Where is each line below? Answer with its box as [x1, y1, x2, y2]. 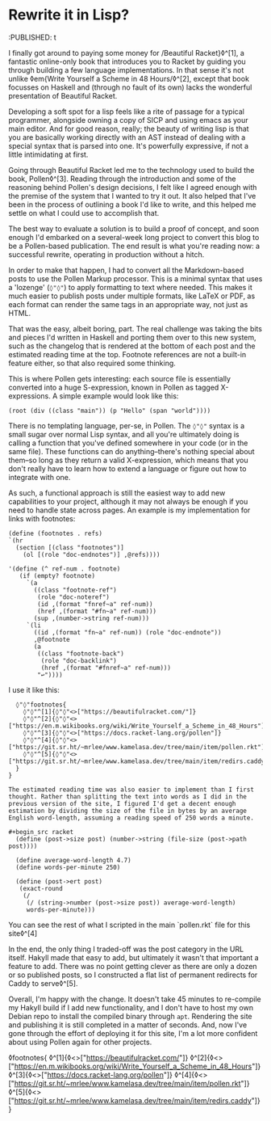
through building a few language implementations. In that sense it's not [8, 65, 244, 74]
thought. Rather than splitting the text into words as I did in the [8, 792, 248, 801]
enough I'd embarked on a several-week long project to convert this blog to [8, 232, 260, 242]
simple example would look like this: [59, 390, 179, 401]
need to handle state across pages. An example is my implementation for [8, 505, 251, 515]
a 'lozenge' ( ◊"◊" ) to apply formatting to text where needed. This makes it [8, 282, 252, 292]
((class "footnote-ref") [33, 586, 117, 594]
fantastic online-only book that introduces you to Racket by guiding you [8, 57, 246, 66]
